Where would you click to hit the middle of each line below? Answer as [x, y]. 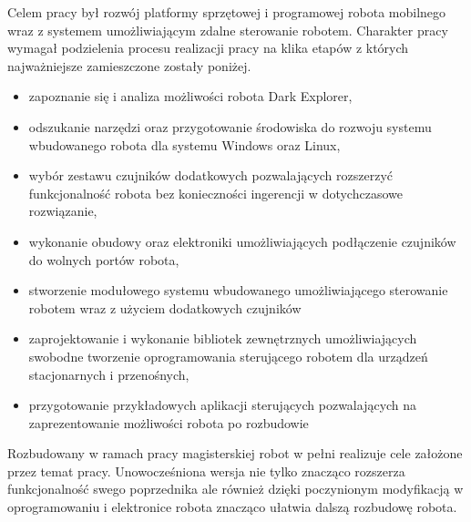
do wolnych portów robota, [104, 259]
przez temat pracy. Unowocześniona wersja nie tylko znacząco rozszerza [206, 471]
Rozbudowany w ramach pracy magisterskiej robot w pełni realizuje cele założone [235, 453]
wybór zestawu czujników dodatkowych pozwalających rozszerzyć [211, 175]
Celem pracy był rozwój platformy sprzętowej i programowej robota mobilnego [227, 12]
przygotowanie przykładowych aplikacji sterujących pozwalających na [223, 405]
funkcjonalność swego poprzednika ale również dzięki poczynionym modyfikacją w [235, 489]
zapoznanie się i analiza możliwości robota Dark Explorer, [190, 96]
